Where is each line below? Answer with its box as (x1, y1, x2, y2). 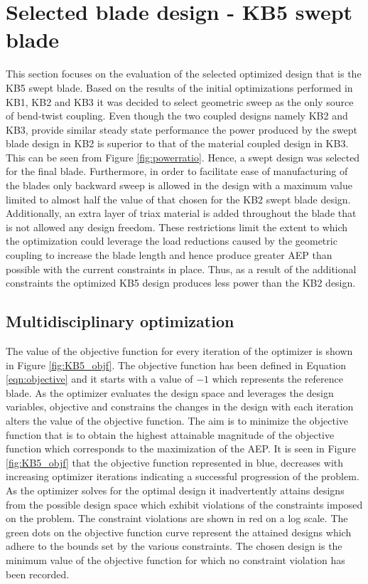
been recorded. (6, 566, 70, 581)
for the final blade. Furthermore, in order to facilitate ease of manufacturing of (6, 164, 348, 179)
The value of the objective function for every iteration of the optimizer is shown (6, 344, 353, 359)
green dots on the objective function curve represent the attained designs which (6, 524, 352, 539)
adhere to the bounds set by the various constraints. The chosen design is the (6, 538, 342, 553)
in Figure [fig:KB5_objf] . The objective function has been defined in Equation (6, 357, 347, 372)
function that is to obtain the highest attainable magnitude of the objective (6, 427, 335, 442)
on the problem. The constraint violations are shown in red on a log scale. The (6, 511, 348, 526)
